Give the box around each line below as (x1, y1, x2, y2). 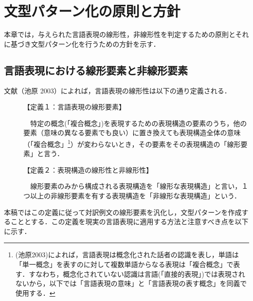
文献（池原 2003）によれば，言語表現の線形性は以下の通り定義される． (4, 85, 231, 95)
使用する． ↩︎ (15, 287, 55, 298)
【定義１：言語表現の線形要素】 (23, 102, 126, 112)
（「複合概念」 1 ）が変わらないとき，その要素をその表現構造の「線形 (23, 137, 241, 149)
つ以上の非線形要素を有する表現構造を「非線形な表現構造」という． (23, 191, 241, 201)
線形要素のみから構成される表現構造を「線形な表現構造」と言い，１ (30, 181, 249, 191)
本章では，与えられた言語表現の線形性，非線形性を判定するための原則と (4, 29, 235, 39)
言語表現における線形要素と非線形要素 (4, 62, 188, 77)
